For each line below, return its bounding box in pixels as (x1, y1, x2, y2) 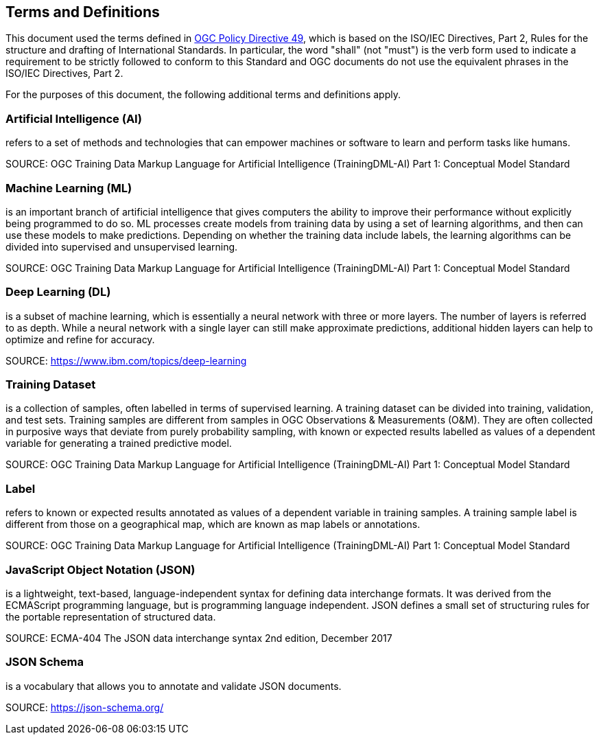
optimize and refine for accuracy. (5, 333, 155, 345)
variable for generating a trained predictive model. (5, 437, 232, 450)
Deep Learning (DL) (5, 285, 111, 299)
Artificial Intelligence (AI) (5, 111, 142, 126)
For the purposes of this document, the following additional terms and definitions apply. (5, 89, 401, 101)
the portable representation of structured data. (5, 610, 216, 623)
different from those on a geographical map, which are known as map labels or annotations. (5, 518, 421, 531)
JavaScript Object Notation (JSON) (5, 562, 196, 577)
